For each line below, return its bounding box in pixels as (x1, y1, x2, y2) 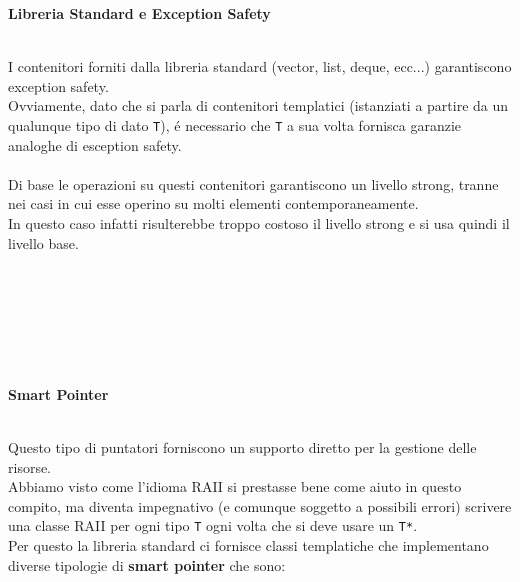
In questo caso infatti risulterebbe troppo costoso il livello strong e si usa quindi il (8, 213, 510, 233)
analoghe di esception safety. (8, 134, 182, 155)
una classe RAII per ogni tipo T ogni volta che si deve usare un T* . (8, 515, 418, 536)
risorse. (8, 456, 52, 477)
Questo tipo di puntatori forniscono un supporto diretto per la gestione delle (8, 436, 477, 457)
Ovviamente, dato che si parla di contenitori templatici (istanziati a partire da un (8, 95, 509, 116)
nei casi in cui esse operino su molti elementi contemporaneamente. (8, 193, 419, 214)
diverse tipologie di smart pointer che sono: (8, 554, 286, 575)
